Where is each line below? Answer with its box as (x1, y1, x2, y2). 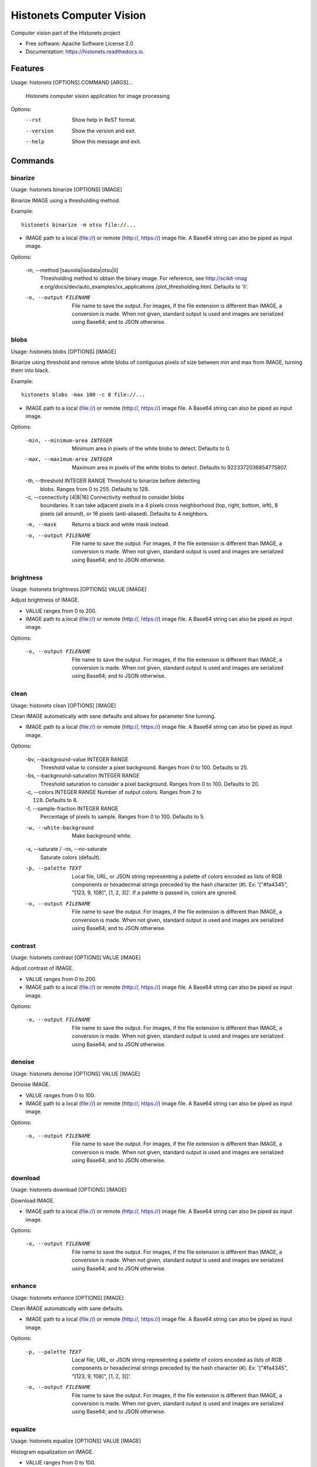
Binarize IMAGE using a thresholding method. (11, 197, 120, 204)
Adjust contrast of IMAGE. (11, 965, 74, 972)
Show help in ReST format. (72, 116, 136, 123)
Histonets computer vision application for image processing (25, 92, 170, 99)
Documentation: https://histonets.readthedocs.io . (25, 48, 145, 55)
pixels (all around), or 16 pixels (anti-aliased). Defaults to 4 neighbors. (40, 510, 208, 517)
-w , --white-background (25, 824, 94, 831)
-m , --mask (25, 521, 57, 528)
